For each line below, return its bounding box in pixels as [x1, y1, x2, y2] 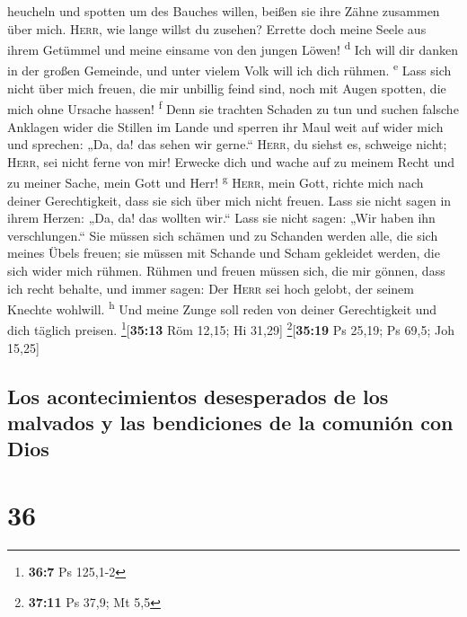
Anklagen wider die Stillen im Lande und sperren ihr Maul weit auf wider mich [7, 117, 444, 136]
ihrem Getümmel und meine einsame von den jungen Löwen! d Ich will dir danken [7, 38, 458, 58]
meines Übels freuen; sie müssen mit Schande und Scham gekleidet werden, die [7, 243, 440, 262]
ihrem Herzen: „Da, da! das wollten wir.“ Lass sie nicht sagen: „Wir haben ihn [7, 208, 436, 227]
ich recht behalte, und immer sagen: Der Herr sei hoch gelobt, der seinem [7, 278, 414, 297]
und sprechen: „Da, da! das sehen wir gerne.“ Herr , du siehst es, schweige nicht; [7, 135, 447, 154]
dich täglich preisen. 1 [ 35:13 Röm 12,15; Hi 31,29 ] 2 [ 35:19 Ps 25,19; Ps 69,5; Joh [7, 318, 454, 339]
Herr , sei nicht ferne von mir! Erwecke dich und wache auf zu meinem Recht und [7, 152, 455, 171]
